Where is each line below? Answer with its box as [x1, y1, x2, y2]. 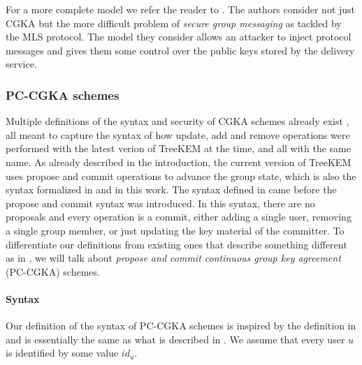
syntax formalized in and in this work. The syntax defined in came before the [6, 182, 337, 197]
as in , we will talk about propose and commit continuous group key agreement [6, 251, 341, 265]
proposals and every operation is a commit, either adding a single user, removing [6, 209, 352, 224]
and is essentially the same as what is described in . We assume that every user [6, 332, 345, 346]
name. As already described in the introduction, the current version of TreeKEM [6, 154, 352, 169]
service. [6, 57, 37, 71]
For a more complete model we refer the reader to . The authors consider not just [6, 2, 356, 16]
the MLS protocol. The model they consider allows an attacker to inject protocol [6, 29, 352, 44]
